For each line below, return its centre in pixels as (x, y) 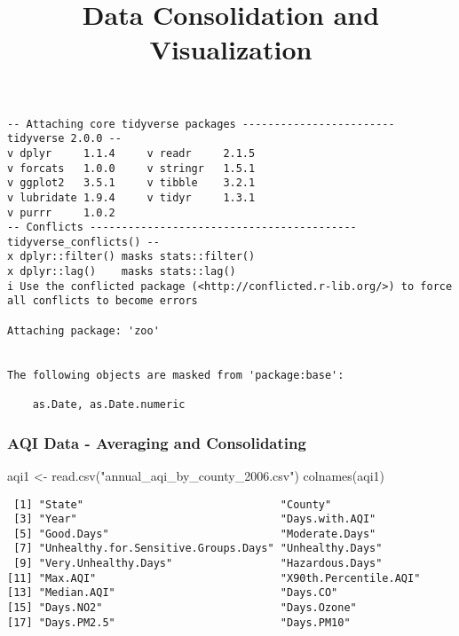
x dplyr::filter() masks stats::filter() (131, 257)
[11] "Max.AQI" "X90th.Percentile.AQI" (214, 578)
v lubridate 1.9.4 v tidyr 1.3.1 (131, 197)
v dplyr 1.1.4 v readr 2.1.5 (131, 153)
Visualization (231, 49)
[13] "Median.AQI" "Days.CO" (173, 593)
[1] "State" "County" (173, 504)
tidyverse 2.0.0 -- (64, 139)
